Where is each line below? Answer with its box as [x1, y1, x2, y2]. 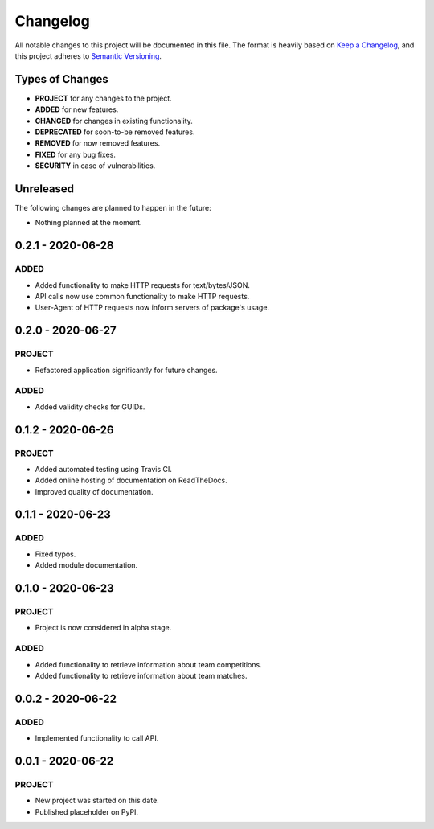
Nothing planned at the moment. [35, 218, 142, 228]
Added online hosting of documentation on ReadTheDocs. [35, 475, 228, 486]
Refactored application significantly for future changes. [35, 365, 218, 375]
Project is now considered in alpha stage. [35, 623, 172, 633]
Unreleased [14, 182, 75, 195]
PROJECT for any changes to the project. [35, 93, 172, 103]
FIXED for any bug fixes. [35, 150, 117, 159]
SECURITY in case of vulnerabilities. [35, 161, 156, 170]
